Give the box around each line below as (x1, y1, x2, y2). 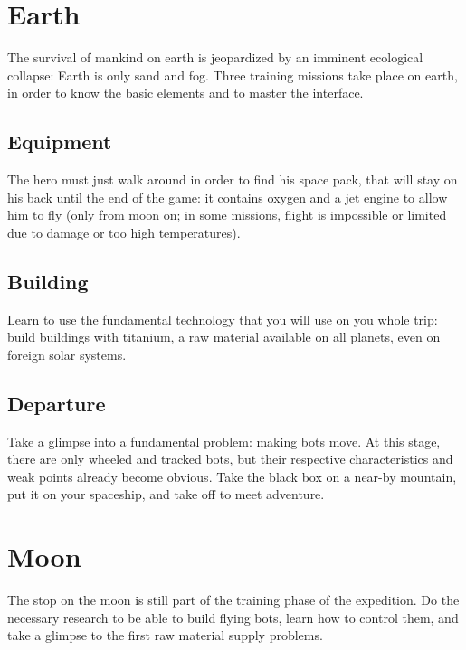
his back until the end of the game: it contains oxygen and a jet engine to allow (7, 187, 448, 206)
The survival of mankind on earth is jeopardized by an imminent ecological (7, 48, 423, 67)
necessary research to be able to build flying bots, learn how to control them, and (7, 608, 459, 626)
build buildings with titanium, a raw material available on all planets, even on (7, 327, 441, 346)
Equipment (7, 127, 112, 155)
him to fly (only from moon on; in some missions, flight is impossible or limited (7, 205, 447, 224)
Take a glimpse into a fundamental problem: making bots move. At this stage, (7, 431, 441, 450)
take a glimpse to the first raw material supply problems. (7, 626, 323, 645)
